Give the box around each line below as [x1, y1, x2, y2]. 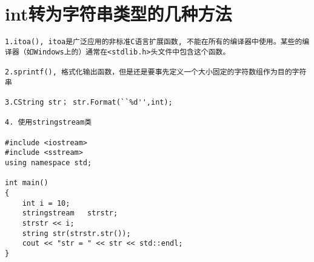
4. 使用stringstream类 [5, 118, 92, 127]
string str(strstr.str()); [22, 229, 131, 238]
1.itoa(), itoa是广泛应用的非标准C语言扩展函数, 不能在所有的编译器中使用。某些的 [5, 38, 302, 47]
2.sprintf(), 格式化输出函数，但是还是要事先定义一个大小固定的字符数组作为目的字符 [5, 68, 307, 77]
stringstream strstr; [22, 209, 118, 218]
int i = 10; [22, 198, 70, 208]
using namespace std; [5, 159, 92, 167]
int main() [5, 178, 48, 188]
